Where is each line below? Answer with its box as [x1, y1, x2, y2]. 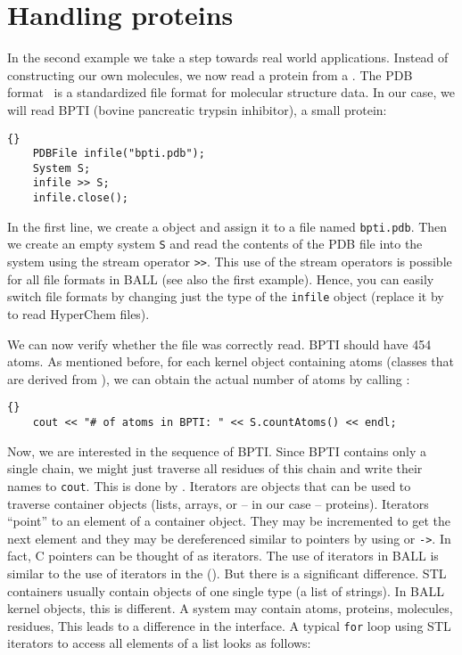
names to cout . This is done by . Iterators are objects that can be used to [7, 476, 411, 495]
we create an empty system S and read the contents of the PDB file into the [7, 234, 423, 253]
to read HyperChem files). [7, 305, 150, 323]
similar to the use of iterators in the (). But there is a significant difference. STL [7, 563, 447, 582]
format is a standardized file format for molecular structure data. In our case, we [7, 83, 455, 102]
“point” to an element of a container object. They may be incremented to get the [7, 512, 451, 530]
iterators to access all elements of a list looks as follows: [7, 634, 311, 652]
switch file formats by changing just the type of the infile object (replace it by [7, 287, 444, 306]
